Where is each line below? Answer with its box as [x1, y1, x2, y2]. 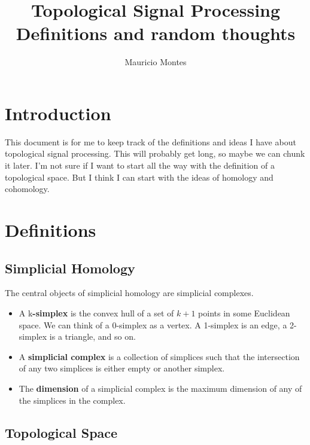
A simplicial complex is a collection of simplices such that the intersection [19, 350, 300, 362]
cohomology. [5, 182, 50, 195]
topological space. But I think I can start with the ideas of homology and [5, 170, 273, 183]
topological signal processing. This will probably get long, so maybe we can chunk [5, 147, 305, 160]
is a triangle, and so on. [49, 330, 136, 343]
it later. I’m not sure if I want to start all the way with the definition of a [5, 159, 275, 172]
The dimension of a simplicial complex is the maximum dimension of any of [19, 382, 302, 394]
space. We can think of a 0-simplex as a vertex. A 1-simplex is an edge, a [19, 318, 287, 331]
